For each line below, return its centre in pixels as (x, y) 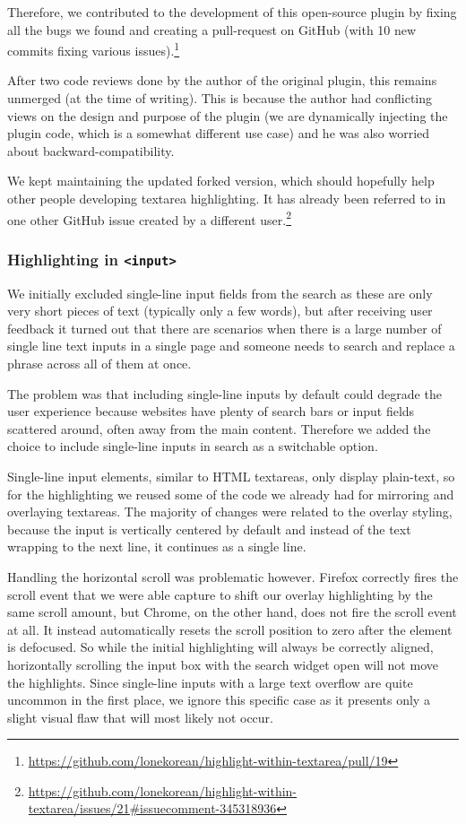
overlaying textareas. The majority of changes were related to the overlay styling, (230, 512)
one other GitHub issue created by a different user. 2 (150, 218)
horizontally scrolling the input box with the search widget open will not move (223, 664)
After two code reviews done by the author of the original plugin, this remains (222, 80)
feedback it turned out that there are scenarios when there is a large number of (224, 328)
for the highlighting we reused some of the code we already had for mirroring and (231, 494)
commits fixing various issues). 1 (94, 49)
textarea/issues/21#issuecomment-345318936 (152, 808)
